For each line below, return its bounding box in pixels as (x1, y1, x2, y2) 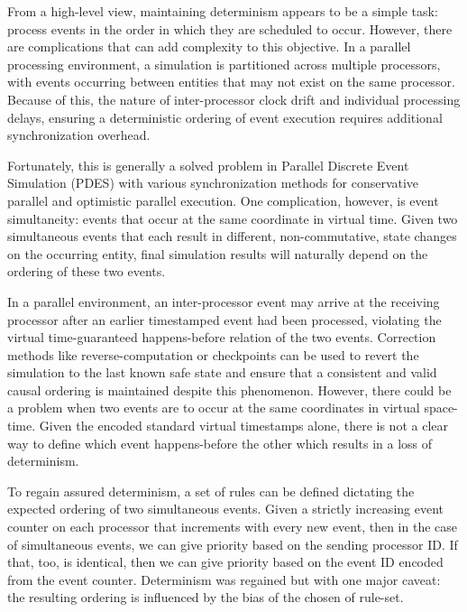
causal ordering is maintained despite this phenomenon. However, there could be (7, 380, 452, 399)
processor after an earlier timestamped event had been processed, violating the (7, 310, 442, 329)
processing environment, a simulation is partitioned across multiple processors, (7, 54, 441, 73)
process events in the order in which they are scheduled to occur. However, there (7, 19, 453, 38)
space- (424, 398, 458, 417)
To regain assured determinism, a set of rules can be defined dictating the (7, 481, 415, 500)
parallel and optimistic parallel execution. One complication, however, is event (7, 190, 439, 209)
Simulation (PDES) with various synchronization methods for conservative (7, 173, 419, 192)
